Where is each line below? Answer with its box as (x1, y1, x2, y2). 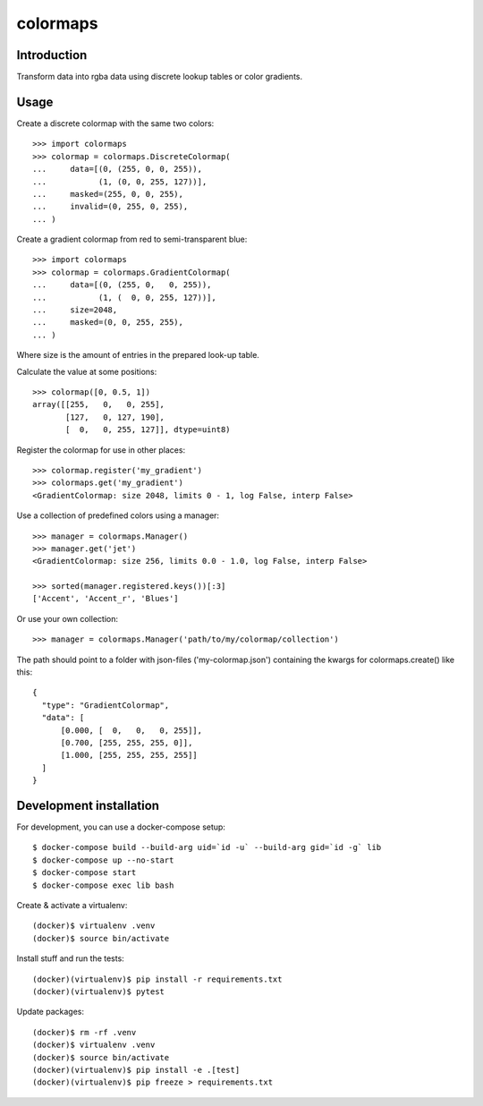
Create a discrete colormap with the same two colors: (16, 117, 215, 129)
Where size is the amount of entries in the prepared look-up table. (16, 350, 259, 361)
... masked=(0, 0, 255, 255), (32, 318, 183, 328)
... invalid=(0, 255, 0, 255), (32, 201, 189, 212)
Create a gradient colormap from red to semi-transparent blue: (16, 234, 248, 245)
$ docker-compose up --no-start (32, 855, 174, 865)
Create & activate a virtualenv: (16, 900, 128, 911)
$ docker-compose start (32, 868, 137, 878)
